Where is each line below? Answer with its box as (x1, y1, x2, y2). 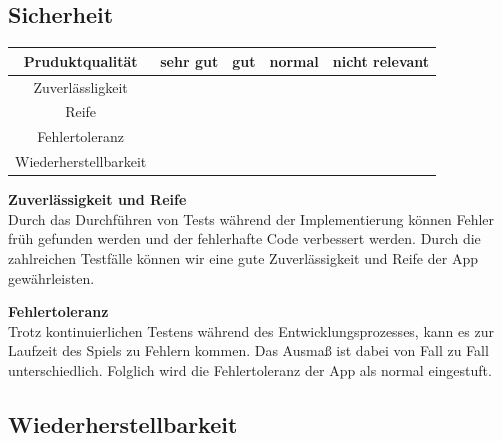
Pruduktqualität (23, 50, 138, 71)
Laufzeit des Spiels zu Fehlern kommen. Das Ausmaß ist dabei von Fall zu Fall (8, 340, 489, 361)
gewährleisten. (8, 267, 95, 288)
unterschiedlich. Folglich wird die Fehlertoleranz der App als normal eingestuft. (8, 359, 492, 380)
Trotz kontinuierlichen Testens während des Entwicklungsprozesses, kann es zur (8, 320, 494, 341)
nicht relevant (332, 50, 430, 71)
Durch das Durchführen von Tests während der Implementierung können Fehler (8, 208, 495, 229)
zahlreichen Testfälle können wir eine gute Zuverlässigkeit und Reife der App (8, 247, 478, 268)
